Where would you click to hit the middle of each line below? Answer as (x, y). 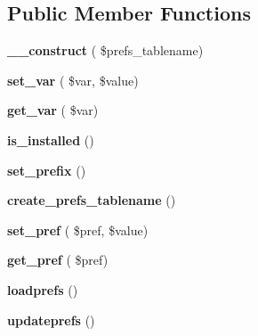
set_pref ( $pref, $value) (78, 229)
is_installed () (51, 139)
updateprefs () (51, 320)
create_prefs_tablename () (92, 200)
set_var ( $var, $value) (73, 80)
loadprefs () (43, 289)
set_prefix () (47, 170)
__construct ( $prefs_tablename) (105, 50)
